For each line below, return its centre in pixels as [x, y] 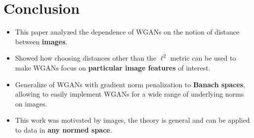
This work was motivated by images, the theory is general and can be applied [132, 120]
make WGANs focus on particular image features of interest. [113, 67]
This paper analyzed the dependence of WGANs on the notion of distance [127, 32]
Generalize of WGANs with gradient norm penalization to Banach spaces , [130, 84]
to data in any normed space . [63, 129]
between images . [41, 41]
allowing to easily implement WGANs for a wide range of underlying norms [129, 94]
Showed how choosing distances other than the [86, 58]
